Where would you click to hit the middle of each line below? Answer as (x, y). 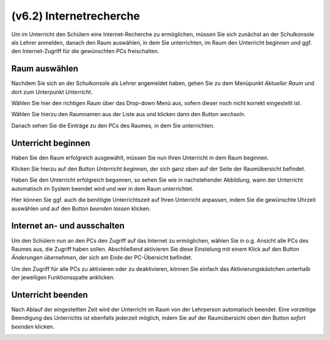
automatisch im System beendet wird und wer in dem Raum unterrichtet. (102, 188)
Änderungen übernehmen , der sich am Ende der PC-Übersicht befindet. (102, 257)
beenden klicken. (33, 327)
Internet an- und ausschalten (68, 226)
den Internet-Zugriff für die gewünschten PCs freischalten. (85, 51)
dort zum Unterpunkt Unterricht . (52, 92)
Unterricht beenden (50, 294)
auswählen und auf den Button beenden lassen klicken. (81, 209)
